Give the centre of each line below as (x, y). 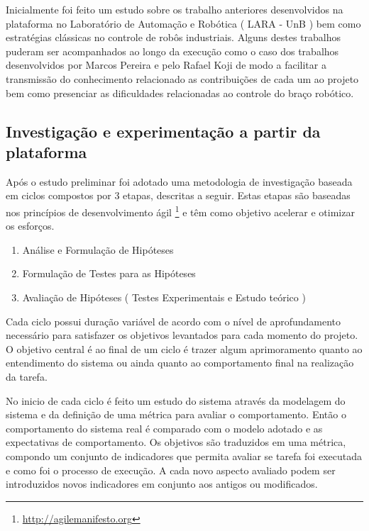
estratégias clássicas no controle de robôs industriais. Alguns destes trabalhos (174, 37)
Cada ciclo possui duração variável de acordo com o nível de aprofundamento (174, 321)
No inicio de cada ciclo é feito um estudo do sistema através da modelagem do (176, 400)
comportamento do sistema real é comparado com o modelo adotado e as (164, 428)
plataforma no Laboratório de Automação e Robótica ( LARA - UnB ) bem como (183, 23)
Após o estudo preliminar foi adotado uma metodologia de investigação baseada (179, 181)
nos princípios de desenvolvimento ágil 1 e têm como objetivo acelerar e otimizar (180, 211)
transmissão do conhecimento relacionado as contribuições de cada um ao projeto (182, 78)
